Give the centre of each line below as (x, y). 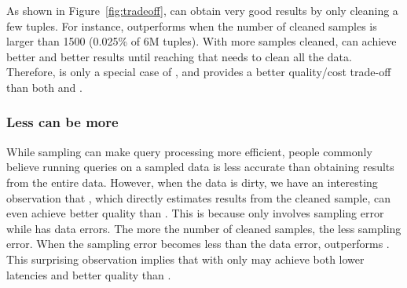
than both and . (44, 87)
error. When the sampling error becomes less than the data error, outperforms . (198, 244)
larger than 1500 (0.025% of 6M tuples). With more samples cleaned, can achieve (202, 41)
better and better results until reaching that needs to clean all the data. (179, 56)
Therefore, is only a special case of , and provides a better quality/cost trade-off (199, 72)
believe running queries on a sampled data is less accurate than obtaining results (200, 167)
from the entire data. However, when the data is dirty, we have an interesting (192, 182)
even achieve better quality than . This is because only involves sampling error (195, 213)
